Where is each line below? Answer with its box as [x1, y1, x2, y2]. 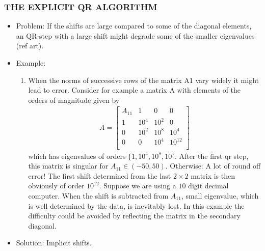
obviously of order [28, 180, 85, 191]
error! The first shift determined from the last [28, 170, 171, 181]
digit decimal [188, 180, 229, 191]
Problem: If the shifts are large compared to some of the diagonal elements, [16, 20, 252, 31]
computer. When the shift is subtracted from [28, 190, 169, 201]
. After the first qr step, [174, 150, 249, 161]
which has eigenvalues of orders [28, 150, 126, 161]
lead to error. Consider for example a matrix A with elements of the [28, 85, 241, 95]
